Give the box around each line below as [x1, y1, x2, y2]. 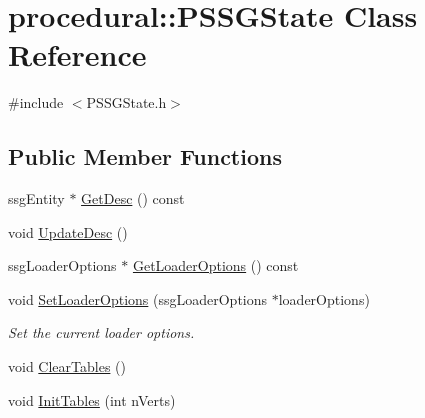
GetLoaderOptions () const [132, 255, 299, 276]
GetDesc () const [81, 188, 185, 209]
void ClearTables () [8, 356, 126, 377]
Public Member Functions [8, 141, 282, 172]
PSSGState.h [86, 92, 167, 113]
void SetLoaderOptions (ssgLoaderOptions [8, 288, 268, 309]
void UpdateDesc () [8, 221, 128, 242]
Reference [8, 34, 147, 75]
